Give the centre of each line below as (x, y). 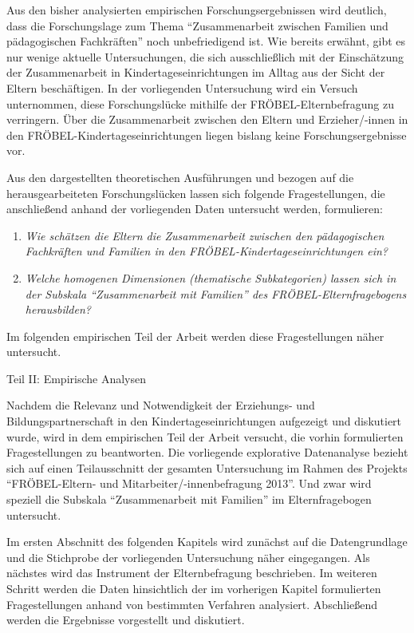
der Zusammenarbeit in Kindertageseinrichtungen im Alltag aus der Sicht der (196, 72)
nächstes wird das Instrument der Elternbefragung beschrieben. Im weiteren (192, 573)
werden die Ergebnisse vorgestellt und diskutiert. (126, 620)
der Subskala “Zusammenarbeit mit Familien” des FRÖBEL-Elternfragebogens (216, 293)
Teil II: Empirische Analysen (76, 378)
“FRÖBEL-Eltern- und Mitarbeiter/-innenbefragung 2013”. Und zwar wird (189, 483)
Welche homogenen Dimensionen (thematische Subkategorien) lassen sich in (211, 277)
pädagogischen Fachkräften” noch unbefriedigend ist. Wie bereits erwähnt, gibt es (206, 41)
